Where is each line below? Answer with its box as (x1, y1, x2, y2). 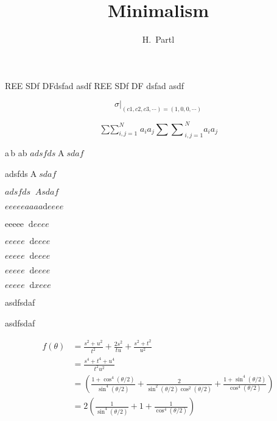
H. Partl (142, 33, 175, 46)
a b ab (5, 146, 27, 159)
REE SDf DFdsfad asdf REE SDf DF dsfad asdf (5, 79, 184, 92)
